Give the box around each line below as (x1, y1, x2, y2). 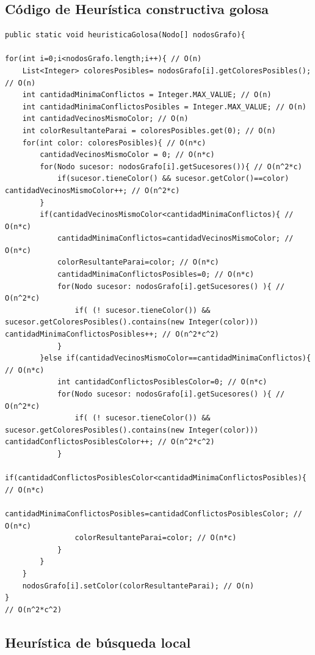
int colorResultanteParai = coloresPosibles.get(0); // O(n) (22, 126, 276, 135)
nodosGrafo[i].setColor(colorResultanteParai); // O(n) (22, 581, 255, 590)
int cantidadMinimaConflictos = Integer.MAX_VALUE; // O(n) (22, 90, 272, 100)
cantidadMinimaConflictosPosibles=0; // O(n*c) (57, 270, 255, 279)
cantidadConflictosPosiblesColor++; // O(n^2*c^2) (5, 437, 215, 447)
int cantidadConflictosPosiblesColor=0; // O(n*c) (57, 378, 267, 387)
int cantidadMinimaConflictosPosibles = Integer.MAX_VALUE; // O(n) (22, 102, 306, 111)
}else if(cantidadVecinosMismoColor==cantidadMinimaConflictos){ (40, 354, 311, 363)
